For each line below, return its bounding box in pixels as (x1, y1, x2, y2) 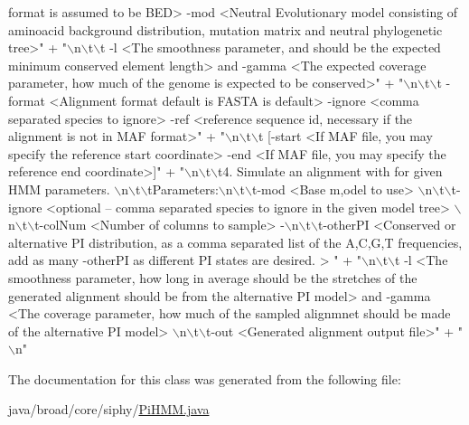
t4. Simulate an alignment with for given (218, 162, 443, 181)
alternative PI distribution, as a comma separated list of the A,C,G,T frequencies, (8, 232, 463, 251)
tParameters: (147, 179, 219, 198)
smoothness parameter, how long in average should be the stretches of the (8, 268, 417, 287)
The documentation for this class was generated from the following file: (8, 369, 401, 388)
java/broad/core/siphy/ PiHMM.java (8, 400, 210, 419)
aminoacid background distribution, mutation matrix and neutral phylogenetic (8, 20, 443, 39)
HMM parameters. (8, 179, 110, 198)
